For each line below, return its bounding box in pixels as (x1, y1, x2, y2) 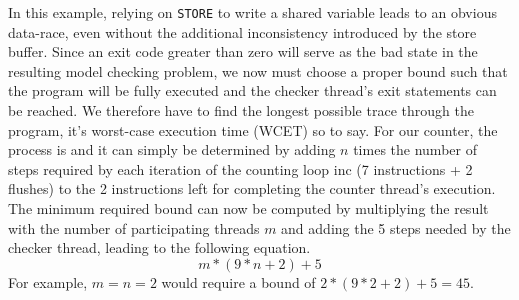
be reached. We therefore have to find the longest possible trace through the (8, 100, 474, 121)
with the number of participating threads (8, 217, 260, 238)
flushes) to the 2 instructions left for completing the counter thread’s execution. (8, 178, 496, 199)
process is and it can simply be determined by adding (8, 139, 336, 160)
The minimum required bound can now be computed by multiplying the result (8, 198, 489, 218)
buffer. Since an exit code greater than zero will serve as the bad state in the (8, 41, 478, 62)
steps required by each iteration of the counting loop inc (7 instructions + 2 (8, 158, 473, 179)
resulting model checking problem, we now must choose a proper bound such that (8, 60, 508, 81)
